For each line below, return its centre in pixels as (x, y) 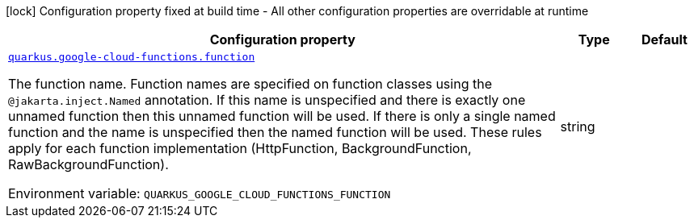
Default (664, 39)
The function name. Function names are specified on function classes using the (250, 84)
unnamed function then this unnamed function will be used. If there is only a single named (282, 116)
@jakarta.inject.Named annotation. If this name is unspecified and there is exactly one (267, 100)
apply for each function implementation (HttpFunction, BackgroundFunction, (240, 148)
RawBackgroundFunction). (88, 164)
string (578, 126)
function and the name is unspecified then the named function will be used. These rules (275, 132)
